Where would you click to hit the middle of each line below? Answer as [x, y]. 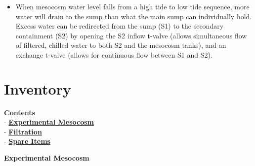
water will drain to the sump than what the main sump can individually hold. [134, 16]
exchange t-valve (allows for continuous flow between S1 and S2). [114, 54]
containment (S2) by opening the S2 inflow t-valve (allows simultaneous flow [131, 35]
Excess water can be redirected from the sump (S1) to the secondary [120, 26]
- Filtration [23, 131]
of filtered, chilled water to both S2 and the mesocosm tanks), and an [121, 45]
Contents [20, 112]
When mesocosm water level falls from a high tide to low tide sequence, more [132, 6]
